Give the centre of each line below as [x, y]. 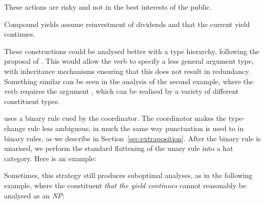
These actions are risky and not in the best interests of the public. [108, 7]
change [15, 128]
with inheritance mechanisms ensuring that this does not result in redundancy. [127, 71]
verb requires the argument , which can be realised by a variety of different [122, 91]
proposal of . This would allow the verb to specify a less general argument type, [129, 61]
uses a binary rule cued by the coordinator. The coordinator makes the [115, 118]
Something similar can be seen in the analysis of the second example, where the [129, 81]
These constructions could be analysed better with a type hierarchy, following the [132, 51]
